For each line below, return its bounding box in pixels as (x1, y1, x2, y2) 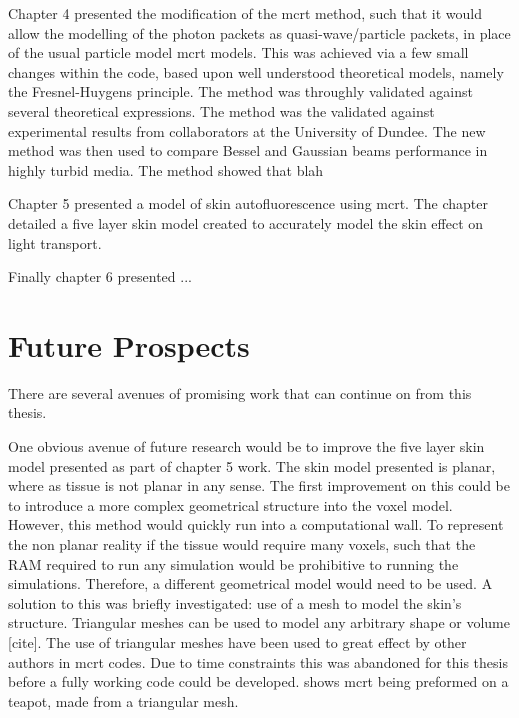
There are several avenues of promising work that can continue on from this (8, 382, 472, 403)
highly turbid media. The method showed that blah (8, 159, 324, 180)
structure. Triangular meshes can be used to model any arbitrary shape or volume (8, 612, 510, 633)
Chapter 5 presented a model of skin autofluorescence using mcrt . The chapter (8, 193, 488, 214)
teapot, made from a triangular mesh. (8, 690, 239, 711)
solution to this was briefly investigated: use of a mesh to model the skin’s (8, 592, 462, 613)
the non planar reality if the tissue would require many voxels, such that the (8, 534, 476, 554)
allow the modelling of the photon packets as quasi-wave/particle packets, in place (8, 22, 511, 43)
